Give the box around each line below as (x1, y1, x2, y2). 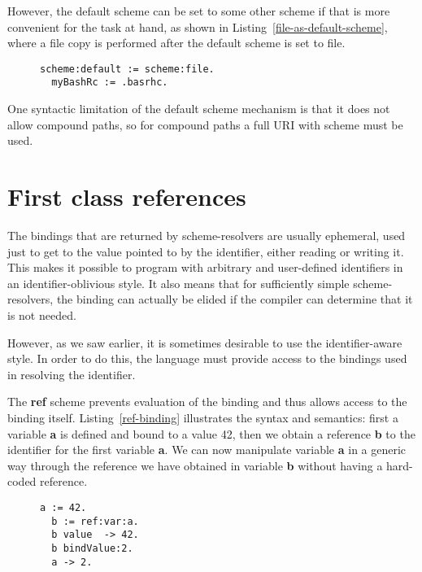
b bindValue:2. (51, 542, 133, 554)
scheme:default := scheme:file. (40, 63, 215, 75)
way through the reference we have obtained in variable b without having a (7, 456, 383, 474)
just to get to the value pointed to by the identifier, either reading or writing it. (7, 242, 404, 260)
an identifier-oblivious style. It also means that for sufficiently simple (7, 274, 350, 291)
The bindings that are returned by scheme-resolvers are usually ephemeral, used (7, 227, 406, 243)
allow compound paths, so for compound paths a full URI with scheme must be (7, 116, 403, 133)
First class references (7, 180, 246, 213)
